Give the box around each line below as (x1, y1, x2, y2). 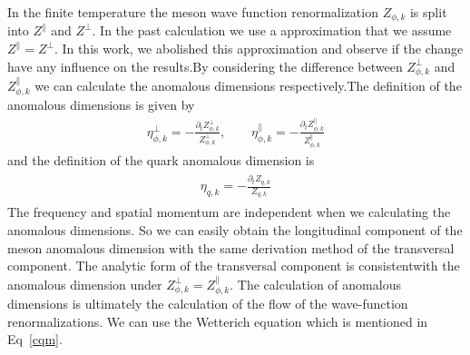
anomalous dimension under (7, 274, 162, 293)
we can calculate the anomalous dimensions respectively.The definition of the (34, 75, 462, 94)
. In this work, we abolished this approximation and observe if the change (54, 39, 464, 58)
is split (409, 3, 447, 21)
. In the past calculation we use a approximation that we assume (92, 21, 452, 40)
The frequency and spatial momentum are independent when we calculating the (7, 202, 451, 222)
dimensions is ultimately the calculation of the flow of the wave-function (7, 293, 408, 312)
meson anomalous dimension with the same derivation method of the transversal (7, 238, 455, 257)
